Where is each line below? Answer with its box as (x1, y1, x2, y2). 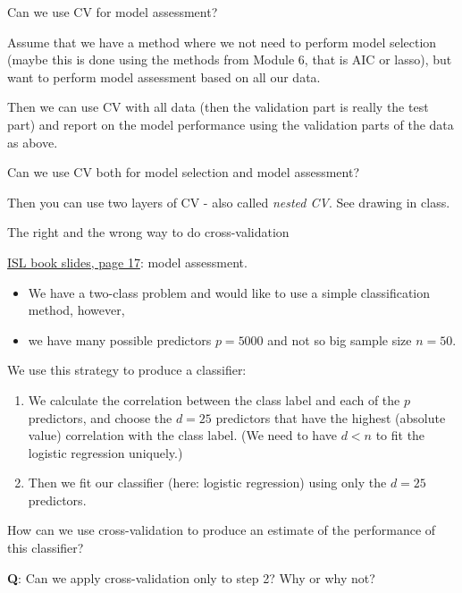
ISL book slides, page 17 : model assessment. (7, 252, 248, 271)
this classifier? (7, 538, 84, 557)
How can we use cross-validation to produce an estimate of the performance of (7, 521, 436, 539)
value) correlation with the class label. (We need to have (28, 426, 337, 445)
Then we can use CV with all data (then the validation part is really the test (7, 97, 429, 116)
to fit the (375, 426, 425, 445)
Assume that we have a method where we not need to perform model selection (7, 32, 437, 51)
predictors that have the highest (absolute (215, 408, 446, 427)
